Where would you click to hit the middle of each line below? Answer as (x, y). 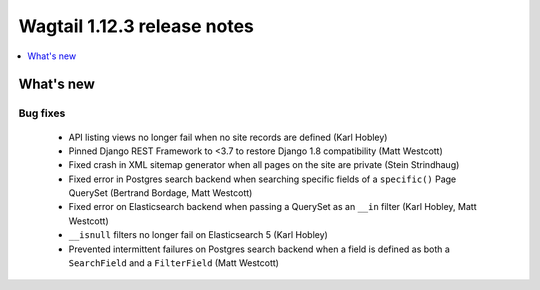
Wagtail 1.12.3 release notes (136, 26)
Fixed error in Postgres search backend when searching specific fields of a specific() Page (262, 179)
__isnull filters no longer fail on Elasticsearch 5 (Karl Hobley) (198, 235)
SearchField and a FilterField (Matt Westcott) (174, 263)
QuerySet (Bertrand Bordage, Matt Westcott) (160, 193)
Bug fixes (42, 113)
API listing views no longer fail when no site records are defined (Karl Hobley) (228, 137)
